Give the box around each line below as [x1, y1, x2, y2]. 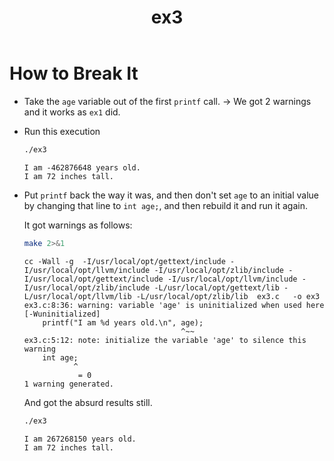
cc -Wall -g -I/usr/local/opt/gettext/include [23, 256, 226, 266]
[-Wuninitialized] [23, 309, 101, 319]
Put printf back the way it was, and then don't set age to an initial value [23, 189, 319, 201]
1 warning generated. [23, 379, 114, 389]
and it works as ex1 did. [23, 106, 121, 118]
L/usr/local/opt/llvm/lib [23, 291, 132, 301]
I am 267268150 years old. [23, 434, 137, 444]
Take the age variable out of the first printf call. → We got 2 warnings [23, 95, 312, 107]
